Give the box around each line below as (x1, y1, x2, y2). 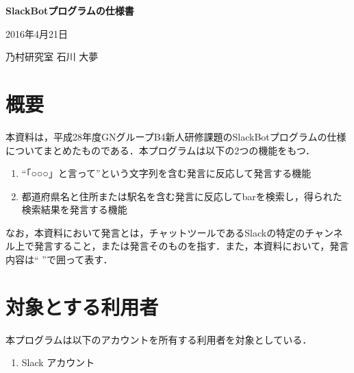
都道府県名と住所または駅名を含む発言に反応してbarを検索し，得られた (21, 189, 342, 203)
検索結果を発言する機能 (21, 202, 127, 217)
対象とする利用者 (5, 292, 159, 320)
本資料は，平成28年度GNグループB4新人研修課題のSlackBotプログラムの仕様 (5, 129, 346, 143)
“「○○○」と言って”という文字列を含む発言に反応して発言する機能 (21, 166, 312, 180)
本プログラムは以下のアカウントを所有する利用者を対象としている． (5, 332, 312, 346)
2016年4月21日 (5, 26, 68, 40)
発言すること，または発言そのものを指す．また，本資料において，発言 (34, 239, 349, 253)
